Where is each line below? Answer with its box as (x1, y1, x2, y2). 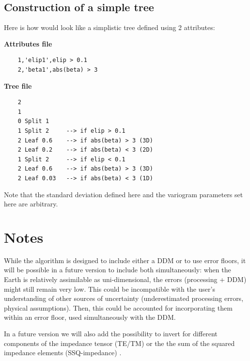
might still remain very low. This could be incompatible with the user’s (4, 283, 215, 294)
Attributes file (4, 38, 52, 48)
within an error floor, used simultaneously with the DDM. (4, 312, 176, 322)
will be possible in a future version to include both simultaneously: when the (4, 265, 231, 275)
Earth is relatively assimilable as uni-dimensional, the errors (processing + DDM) (4, 274, 247, 284)
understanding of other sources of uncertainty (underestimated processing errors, (4, 293, 244, 303)
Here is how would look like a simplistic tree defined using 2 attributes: (4, 22, 215, 32)
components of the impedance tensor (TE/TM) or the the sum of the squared (4, 338, 235, 348)
